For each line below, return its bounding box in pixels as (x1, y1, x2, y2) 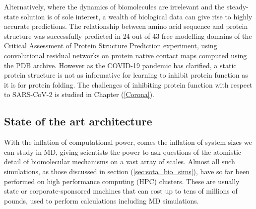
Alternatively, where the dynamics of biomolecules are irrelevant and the (4, 1, 225, 11)
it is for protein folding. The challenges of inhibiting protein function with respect (4, 79, 253, 90)
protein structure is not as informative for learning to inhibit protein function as (4, 70, 248, 80)
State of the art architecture (4, 113, 152, 129)
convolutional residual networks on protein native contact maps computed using (4, 50, 247, 60)
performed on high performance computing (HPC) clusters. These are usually (4, 176, 240, 186)
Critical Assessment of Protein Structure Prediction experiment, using (4, 40, 217, 51)
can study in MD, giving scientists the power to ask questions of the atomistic (4, 146, 241, 157)
